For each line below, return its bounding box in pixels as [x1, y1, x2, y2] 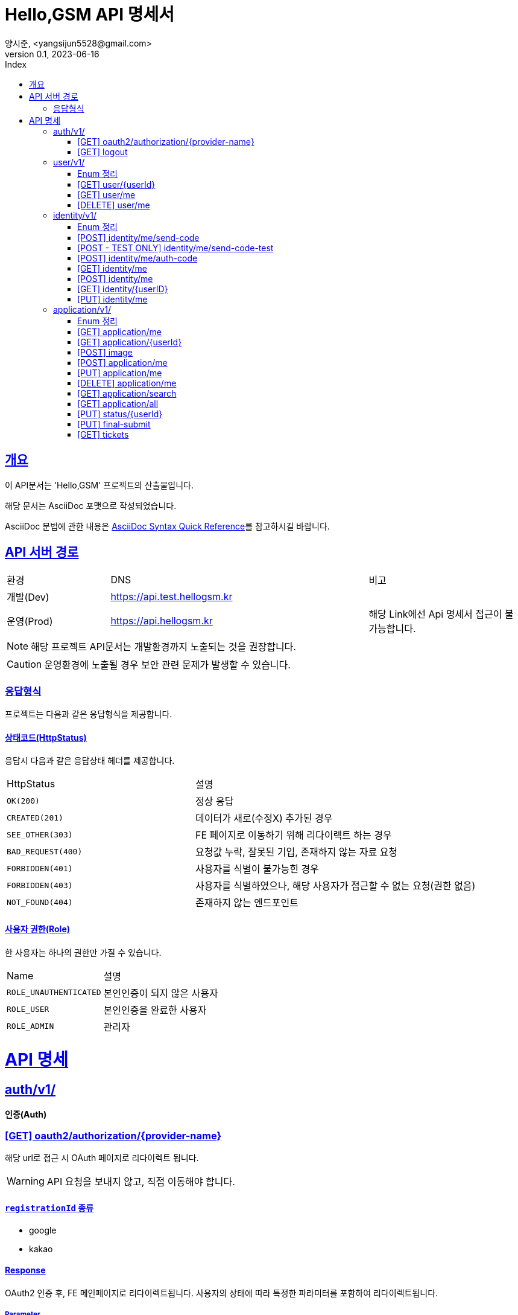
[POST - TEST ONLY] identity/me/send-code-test [77, 242, 274, 253]
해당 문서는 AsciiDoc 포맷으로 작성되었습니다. [5, 500, 177, 511]
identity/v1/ [53, 210, 96, 220]
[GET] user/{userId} [77, 179, 156, 190]
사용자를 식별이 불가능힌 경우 [195, 863, 319, 875]
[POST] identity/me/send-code [77, 232, 200, 243]
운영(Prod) [7, 615, 53, 628]
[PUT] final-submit [77, 418, 151, 429]
